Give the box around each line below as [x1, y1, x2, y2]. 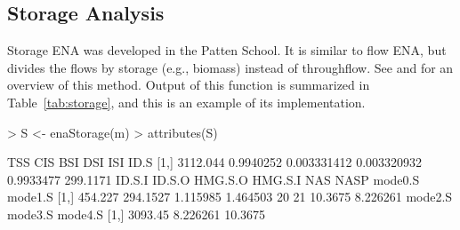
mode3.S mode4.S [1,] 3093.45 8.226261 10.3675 [7, 204, 266, 223]
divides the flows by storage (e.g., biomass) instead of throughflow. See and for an [7, 58, 454, 76]
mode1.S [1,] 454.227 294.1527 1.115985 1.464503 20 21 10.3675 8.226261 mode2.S [7, 187, 453, 206]
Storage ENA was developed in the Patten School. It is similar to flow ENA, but [7, 41, 447, 59]
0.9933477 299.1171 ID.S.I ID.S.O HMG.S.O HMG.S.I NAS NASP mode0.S [7, 170, 420, 188]
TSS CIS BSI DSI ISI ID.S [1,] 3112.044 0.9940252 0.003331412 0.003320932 [7, 153, 423, 171]
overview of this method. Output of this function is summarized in [7, 75, 370, 94]
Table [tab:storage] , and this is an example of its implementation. [7, 92, 366, 111]
